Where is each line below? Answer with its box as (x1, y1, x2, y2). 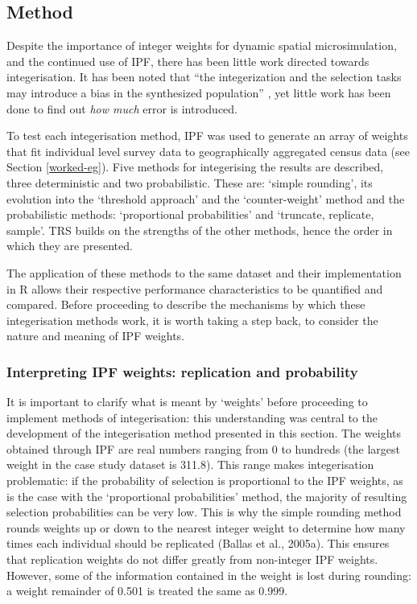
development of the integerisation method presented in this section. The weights (6, 425, 402, 442)
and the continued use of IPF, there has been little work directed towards (6, 52, 370, 69)
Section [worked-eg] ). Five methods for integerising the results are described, (6, 158, 384, 175)
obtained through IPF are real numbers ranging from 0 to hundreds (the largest (6, 440, 401, 457)
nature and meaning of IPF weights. (6, 327, 185, 344)
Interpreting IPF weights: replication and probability (6, 361, 358, 381)
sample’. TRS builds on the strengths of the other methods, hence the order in (6, 221, 393, 238)
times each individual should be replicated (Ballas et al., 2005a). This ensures (6, 535, 390, 552)
